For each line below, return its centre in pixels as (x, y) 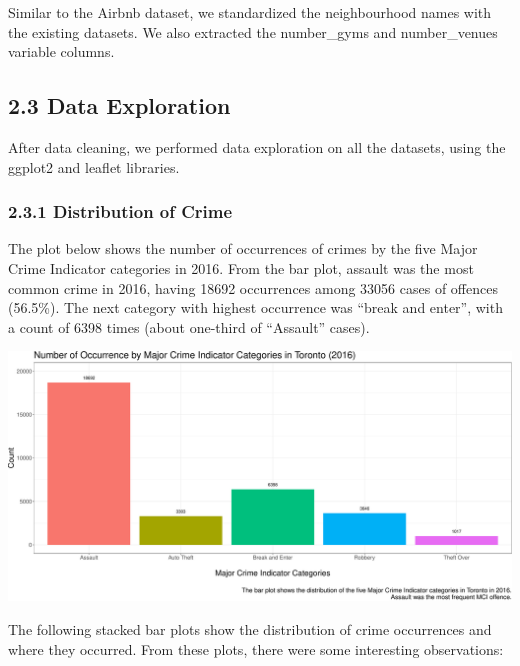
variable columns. (61, 51)
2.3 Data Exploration (119, 105)
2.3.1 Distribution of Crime (120, 211)
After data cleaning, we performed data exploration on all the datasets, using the (257, 146)
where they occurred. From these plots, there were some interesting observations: (256, 648)
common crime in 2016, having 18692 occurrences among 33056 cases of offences (253, 287)
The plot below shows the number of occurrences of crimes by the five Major (243, 248)
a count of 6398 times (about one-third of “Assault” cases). (189, 326)
